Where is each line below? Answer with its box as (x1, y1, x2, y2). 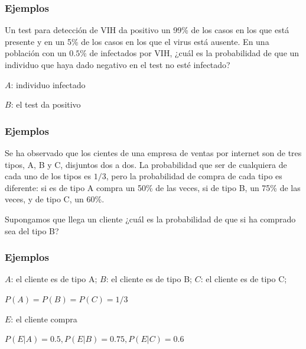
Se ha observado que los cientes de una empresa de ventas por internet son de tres (5, 147, 302, 159)
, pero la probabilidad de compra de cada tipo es (106, 170, 282, 182)
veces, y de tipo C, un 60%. (5, 193, 105, 205)
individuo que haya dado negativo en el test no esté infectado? (5, 59, 230, 70)
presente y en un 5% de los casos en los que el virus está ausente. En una (5, 35, 269, 47)
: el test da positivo (11, 98, 81, 111)
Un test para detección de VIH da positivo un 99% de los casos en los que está (5, 24, 289, 36)
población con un (5, 47, 67, 59)
